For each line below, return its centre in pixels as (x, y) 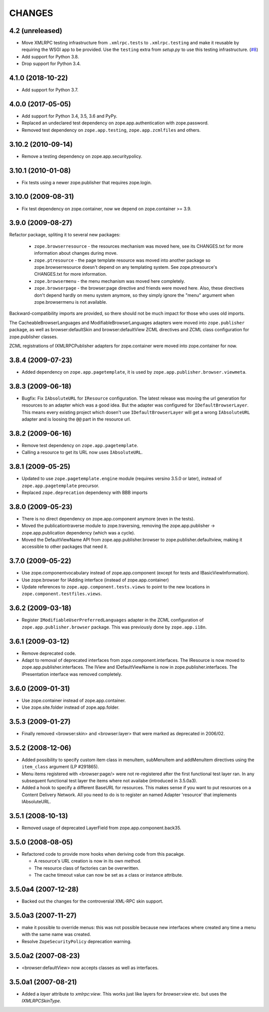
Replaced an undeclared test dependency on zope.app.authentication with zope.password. (115, 123)
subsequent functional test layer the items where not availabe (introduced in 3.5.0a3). (110, 781)
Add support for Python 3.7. (50, 90)
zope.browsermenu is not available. (70, 302)
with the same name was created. (56, 935)
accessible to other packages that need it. (65, 546)
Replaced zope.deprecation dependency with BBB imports (85, 493)
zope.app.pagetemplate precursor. (61, 486)
